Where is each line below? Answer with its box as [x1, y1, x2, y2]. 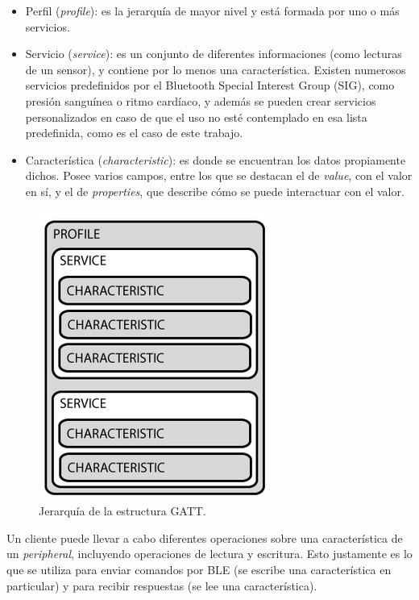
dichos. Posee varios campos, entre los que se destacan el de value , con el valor [25, 167, 413, 184]
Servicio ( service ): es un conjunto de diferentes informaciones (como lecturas [25, 45, 402, 62]
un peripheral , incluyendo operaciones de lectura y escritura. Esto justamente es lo [6, 545, 413, 562]
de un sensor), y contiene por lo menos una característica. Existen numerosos [25, 60, 406, 77]
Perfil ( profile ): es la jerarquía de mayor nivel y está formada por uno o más [25, 2, 400, 19]
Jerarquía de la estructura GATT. [39, 502, 206, 519]
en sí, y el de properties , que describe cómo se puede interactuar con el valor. [25, 182, 404, 199]
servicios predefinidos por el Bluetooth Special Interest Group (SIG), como [25, 77, 395, 94]
